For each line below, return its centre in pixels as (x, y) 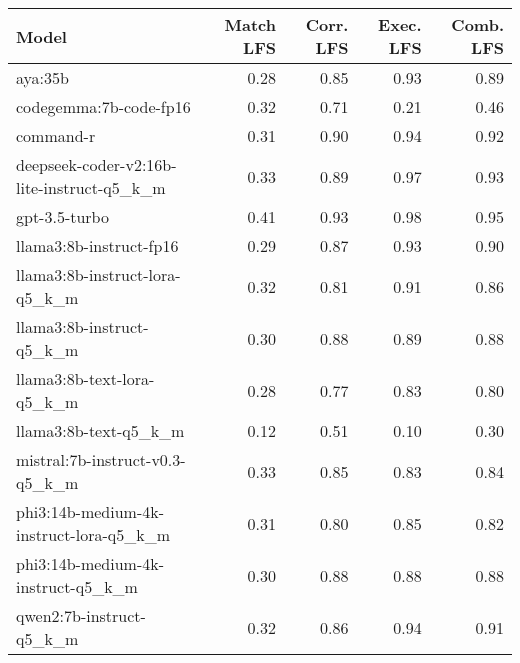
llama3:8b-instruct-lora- (98, 274)
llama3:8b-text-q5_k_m (100, 430)
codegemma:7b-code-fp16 (103, 106)
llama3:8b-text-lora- (85, 378)
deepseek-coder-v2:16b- (96, 164)
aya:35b (42, 77)
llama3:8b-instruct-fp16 (97, 245)
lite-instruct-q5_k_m (91, 187)
